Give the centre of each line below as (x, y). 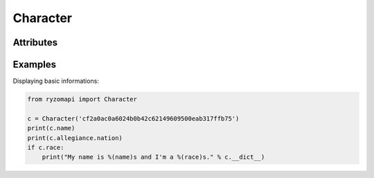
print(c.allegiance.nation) (75, 138)
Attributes (35, 42)
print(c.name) (51, 128)
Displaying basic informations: (56, 81)
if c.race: (46, 148)
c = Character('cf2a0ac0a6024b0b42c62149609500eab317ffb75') (133, 118)
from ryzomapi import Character (82, 99)
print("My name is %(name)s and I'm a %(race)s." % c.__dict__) (153, 157)
